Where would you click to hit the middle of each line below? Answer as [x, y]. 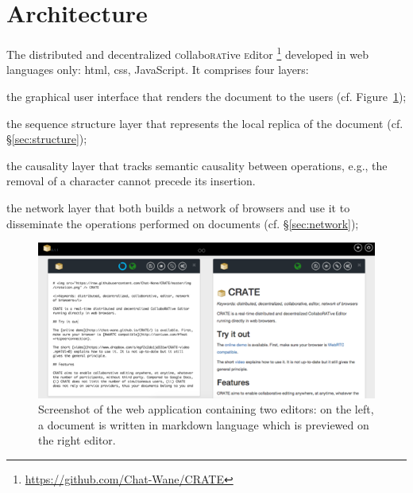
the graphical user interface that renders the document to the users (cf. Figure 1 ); [206, 96]
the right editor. [77, 440]
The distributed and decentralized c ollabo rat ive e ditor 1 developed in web [187, 53]
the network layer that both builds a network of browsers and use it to [178, 207]
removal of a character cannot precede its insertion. [131, 181]
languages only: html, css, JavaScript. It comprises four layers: [158, 70]
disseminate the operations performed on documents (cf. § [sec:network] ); [183, 223]
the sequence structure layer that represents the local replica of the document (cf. [205, 123]
